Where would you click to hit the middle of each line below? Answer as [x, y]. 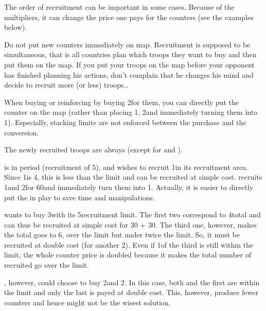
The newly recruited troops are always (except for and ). [93, 150]
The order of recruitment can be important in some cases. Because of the [119, 7]
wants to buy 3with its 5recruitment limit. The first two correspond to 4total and [132, 214]
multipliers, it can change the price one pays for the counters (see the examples [129, 17]
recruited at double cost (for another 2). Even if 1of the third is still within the [129, 244]
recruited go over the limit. [47, 265]
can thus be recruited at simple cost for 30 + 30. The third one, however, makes [130, 224]
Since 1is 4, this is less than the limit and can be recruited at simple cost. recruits [133, 177]
